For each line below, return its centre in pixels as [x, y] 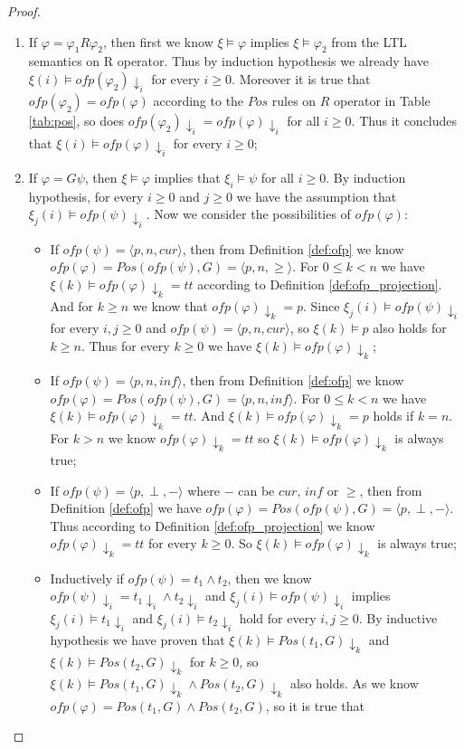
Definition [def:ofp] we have [126, 508]
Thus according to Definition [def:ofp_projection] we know [213, 525]
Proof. [24, 11]
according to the [199, 101]
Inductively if [87, 578]
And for [72, 306]
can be [256, 490]
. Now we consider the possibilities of [248, 214]
